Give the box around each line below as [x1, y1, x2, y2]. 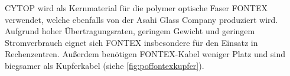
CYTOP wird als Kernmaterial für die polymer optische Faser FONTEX [5, 2, 268, 14]
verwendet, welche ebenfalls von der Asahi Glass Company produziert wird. [5, 13, 278, 25]
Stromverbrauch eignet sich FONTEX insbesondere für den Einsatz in [5, 36, 258, 48]
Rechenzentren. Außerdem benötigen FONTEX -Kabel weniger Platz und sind [5, 48, 286, 60]
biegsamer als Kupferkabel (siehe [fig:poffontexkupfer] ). [5, 59, 204, 71]
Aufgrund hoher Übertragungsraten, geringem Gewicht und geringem [5, 25, 255, 37]
